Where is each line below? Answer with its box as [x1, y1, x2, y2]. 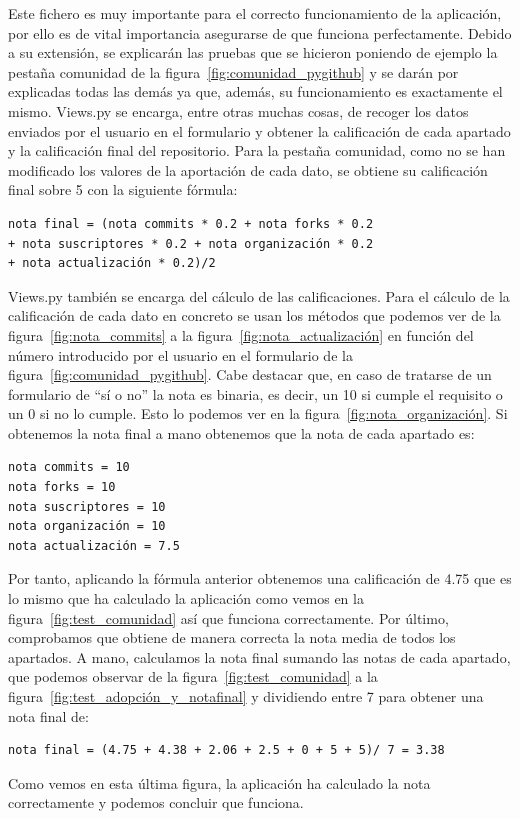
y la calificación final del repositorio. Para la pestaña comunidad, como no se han [8, 140, 506, 161]
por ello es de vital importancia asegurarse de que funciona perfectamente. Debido [8, 22, 512, 43]
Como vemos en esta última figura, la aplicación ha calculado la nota [8, 772, 431, 793]
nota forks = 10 [8, 480, 116, 495]
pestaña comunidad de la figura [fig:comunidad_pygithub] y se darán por [8, 61, 459, 82]
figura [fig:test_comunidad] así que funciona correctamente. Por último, [8, 607, 449, 628]
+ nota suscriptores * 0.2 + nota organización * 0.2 [8, 236, 374, 251]
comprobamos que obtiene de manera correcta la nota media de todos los [8, 627, 456, 648]
